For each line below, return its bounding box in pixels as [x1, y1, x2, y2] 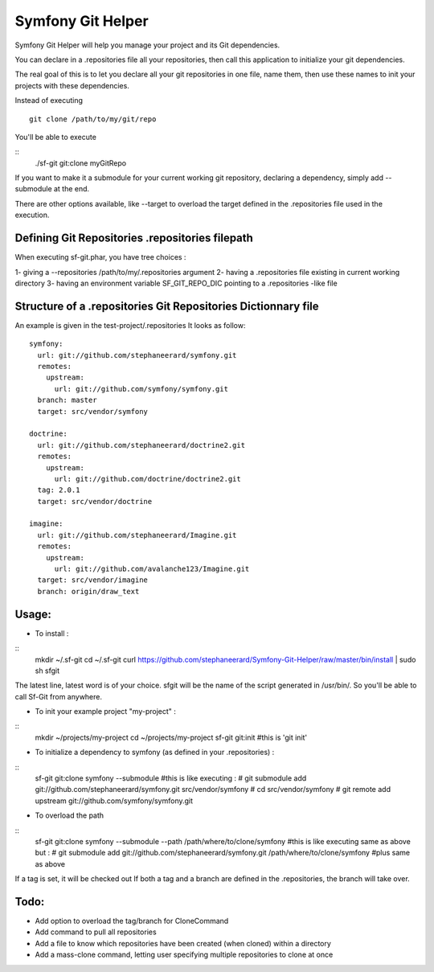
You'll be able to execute [14, 132, 96, 141]
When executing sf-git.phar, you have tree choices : [14, 252, 186, 262]
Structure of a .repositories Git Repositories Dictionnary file [14, 299, 319, 313]
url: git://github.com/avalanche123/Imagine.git [54, 564, 250, 574]
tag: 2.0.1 [37, 486, 80, 494]
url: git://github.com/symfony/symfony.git [54, 384, 229, 393]
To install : [35, 628, 69, 638]
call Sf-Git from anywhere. [14, 691, 103, 701]
